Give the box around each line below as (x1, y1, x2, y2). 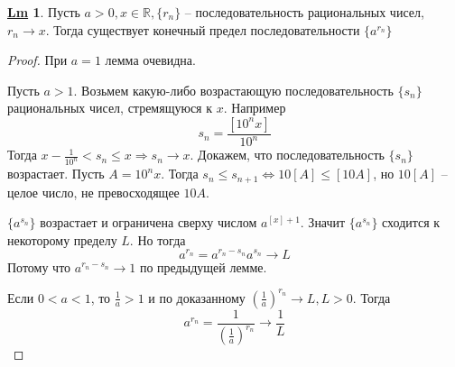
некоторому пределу (7, 230, 117, 249)
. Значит (300, 213, 346, 232)
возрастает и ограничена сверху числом (40, 213, 257, 232)
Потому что (7, 257, 71, 276)
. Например (223, 98, 286, 117)
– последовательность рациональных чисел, (184, 3, 424, 21)
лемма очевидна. (105, 50, 196, 69)
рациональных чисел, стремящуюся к (7, 98, 213, 117)
